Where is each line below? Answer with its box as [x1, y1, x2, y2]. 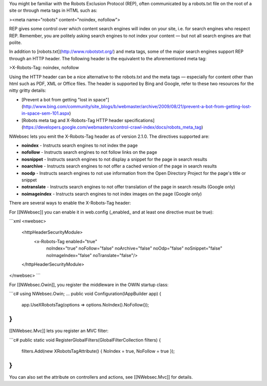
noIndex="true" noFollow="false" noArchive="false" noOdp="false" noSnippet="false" [46, 245, 222, 252]
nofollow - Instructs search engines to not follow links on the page [21, 149, 158, 155]
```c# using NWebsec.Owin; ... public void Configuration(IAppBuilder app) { [9, 291, 162, 297]
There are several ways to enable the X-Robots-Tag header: [9, 200, 131, 206]
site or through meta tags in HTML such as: [9, 7, 97, 13]
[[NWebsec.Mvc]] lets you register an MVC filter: [9, 328, 109, 334]
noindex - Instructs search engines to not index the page [21, 142, 138, 148]
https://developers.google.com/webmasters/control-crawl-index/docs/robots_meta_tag [23, 124, 202, 130]
